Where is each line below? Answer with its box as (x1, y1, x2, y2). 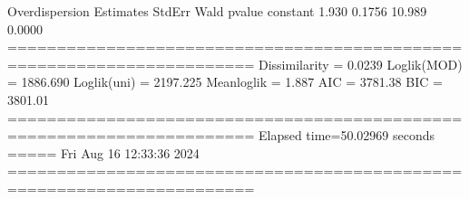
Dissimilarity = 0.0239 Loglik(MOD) (258, 54, 463, 73)
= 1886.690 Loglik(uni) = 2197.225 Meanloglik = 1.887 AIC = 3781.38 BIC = (7, 72, 443, 91)
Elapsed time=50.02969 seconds (258, 126, 435, 145)
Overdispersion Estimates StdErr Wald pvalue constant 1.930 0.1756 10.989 (7, 2, 427, 20)
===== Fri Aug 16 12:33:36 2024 (7, 143, 200, 162)
